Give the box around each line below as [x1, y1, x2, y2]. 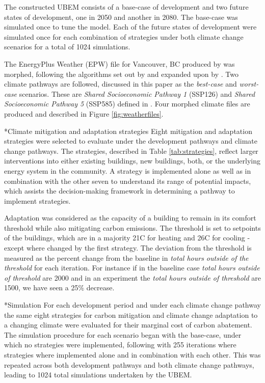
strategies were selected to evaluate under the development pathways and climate [4, 135, 257, 146]
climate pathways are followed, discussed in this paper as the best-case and [4, 78, 237, 89]
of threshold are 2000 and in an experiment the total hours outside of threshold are [4, 272, 261, 283]
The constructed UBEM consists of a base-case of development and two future [4, 2, 249, 12]
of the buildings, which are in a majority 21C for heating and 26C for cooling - [4, 232, 250, 243]
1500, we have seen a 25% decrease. [4, 282, 115, 293]
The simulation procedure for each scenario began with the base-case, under [4, 329, 242, 340]
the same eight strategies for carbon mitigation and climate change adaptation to [4, 309, 258, 320]
